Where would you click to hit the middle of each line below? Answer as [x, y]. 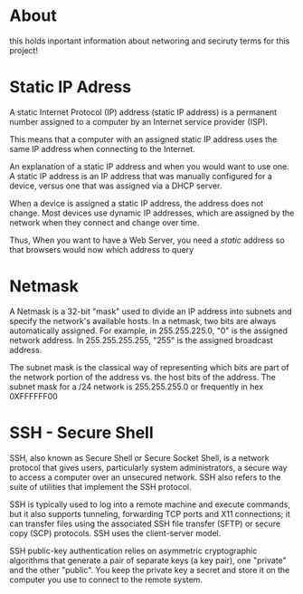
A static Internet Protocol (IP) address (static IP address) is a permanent [143, 112]
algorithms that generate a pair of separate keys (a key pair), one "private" [148, 560]
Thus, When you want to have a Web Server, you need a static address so [147, 240]
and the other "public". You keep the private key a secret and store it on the [150, 570]
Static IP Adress [71, 87]
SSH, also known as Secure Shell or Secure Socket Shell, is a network [139, 457]
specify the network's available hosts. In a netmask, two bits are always [143, 321]
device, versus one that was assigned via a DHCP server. [116, 186]
